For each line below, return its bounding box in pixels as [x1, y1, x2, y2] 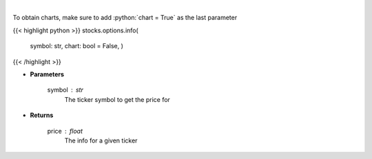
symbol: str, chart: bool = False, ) [30, 42, 124, 50]
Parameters [30, 70, 65, 78]
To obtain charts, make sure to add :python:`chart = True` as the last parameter [12, 14, 238, 22]
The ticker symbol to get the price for [64, 95, 170, 103]
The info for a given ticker [64, 136, 138, 145]
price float [47, 127, 83, 135]
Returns [30, 111, 54, 120]
